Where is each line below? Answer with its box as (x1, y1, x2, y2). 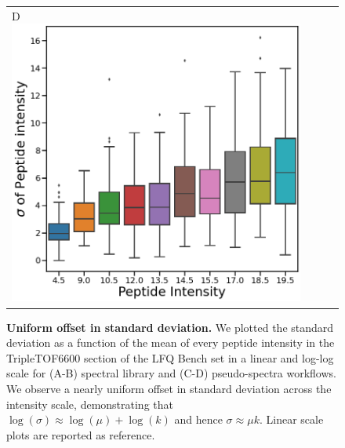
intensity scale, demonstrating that (6, 395, 173, 412)
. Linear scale (259, 411, 324, 428)
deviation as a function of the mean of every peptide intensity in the (6, 334, 335, 351)
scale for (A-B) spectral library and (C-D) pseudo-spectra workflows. (6, 365, 336, 381)
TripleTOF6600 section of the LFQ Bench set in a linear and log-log (6, 349, 334, 366)
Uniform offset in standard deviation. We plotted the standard (6, 319, 334, 335)
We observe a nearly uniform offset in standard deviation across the (6, 380, 332, 396)
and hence (174, 411, 223, 428)
